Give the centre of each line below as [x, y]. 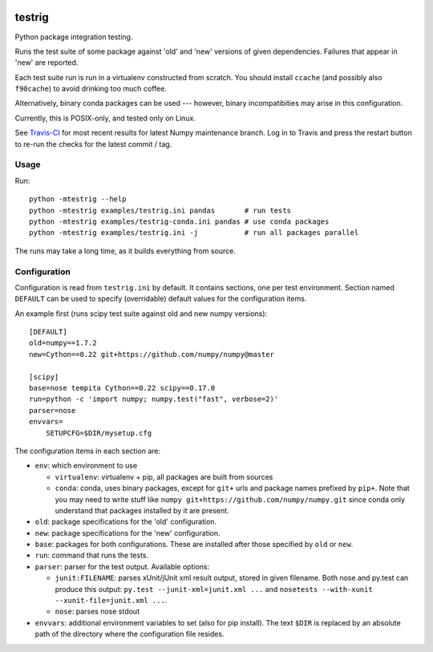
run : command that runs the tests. [92, 555]
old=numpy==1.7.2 [63, 343]
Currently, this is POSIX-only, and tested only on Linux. [105, 118]
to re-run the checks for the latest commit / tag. [93, 144]
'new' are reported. [47, 63]
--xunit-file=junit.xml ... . [111, 601]
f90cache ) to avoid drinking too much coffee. [91, 89]
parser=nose [53, 410]
